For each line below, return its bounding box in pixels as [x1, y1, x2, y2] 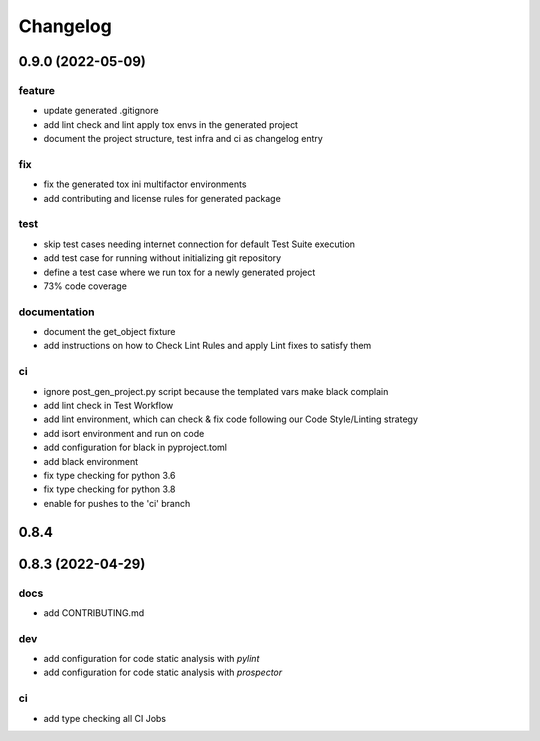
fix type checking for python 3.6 [43, 469, 176, 481]
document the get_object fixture [43, 326, 176, 338]
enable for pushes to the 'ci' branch [43, 497, 191, 509]
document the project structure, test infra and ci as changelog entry [43, 133, 324, 145]
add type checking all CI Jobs [43, 712, 167, 724]
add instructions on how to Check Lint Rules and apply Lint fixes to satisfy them [43, 340, 372, 352]
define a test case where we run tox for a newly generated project [43, 266, 316, 278]
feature [18, 83, 55, 97]
